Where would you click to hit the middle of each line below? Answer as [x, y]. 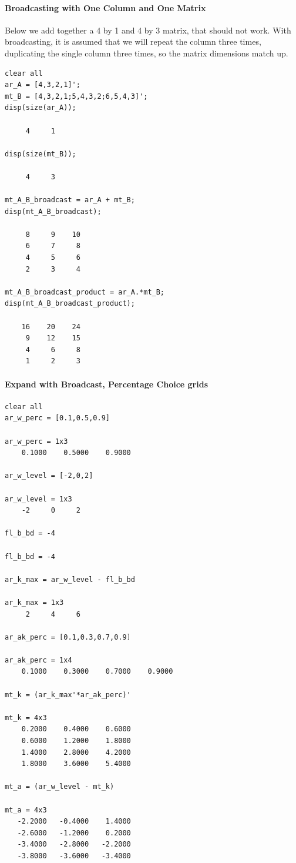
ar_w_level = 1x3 [38, 499]
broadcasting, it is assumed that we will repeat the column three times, [133, 41]
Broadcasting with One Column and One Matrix [105, 7]
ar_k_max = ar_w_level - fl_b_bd [70, 579]
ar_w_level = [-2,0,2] [49, 476]
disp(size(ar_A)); [41, 108]
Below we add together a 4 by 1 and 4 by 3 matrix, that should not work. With [148, 30]
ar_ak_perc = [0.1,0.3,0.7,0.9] [68, 637]
